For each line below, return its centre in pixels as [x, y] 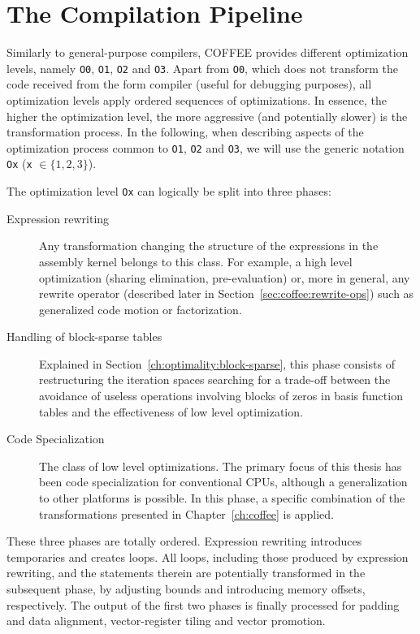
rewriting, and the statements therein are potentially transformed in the [186, 573]
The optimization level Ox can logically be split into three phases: [169, 191]
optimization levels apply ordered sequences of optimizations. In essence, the [197, 99]
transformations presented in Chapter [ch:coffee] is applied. [186, 513]
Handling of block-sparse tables [84, 336]
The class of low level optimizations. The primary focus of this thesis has [221, 466]
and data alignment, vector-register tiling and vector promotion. [166, 621]
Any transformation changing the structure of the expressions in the [209, 246]
